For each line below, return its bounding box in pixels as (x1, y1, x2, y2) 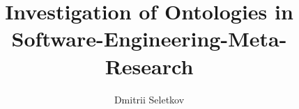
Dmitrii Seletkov (114, 92, 185, 106)
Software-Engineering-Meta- (11, 24, 287, 53)
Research (105, 51, 194, 80)
